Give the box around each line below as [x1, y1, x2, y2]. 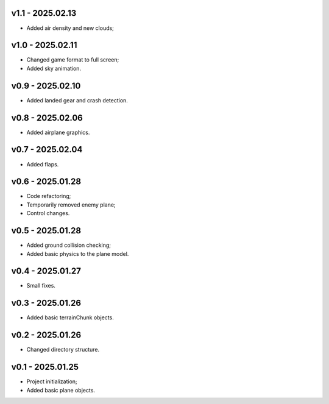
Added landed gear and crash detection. [26, 96, 128, 104]
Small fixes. [26, 282, 56, 289]
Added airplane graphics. [26, 129, 90, 136]
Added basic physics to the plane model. [26, 250, 129, 257]
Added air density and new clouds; [26, 24, 114, 32]
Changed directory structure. [26, 346, 100, 353]
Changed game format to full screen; [26, 56, 119, 63]
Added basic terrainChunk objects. [26, 314, 114, 321]
